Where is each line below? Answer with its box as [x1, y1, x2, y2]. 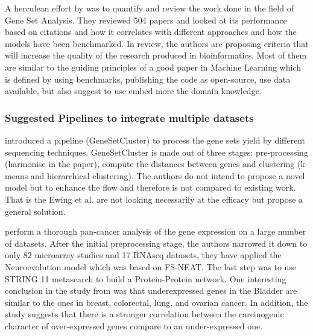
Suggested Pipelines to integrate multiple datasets [5, 110, 254, 125]
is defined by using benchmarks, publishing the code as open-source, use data [5, 72, 291, 85]
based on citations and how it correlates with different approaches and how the [5, 25, 297, 38]
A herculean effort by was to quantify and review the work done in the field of [5, 2, 294, 14]
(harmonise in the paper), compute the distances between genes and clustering [5, 157, 295, 170]
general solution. [5, 204, 66, 217]
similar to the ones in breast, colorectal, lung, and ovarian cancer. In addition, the [5, 296, 308, 308]
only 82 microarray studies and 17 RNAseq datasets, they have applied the [5, 249, 282, 261]
